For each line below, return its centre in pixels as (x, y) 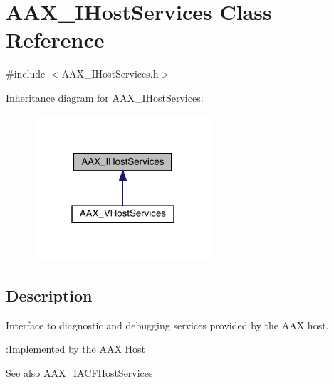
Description (49, 295)
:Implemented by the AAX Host (76, 349)
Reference (55, 39)
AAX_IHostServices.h (110, 74)
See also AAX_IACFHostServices (79, 372)
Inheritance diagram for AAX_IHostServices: (105, 97)
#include (26, 74)
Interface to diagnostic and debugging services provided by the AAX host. (167, 325)
